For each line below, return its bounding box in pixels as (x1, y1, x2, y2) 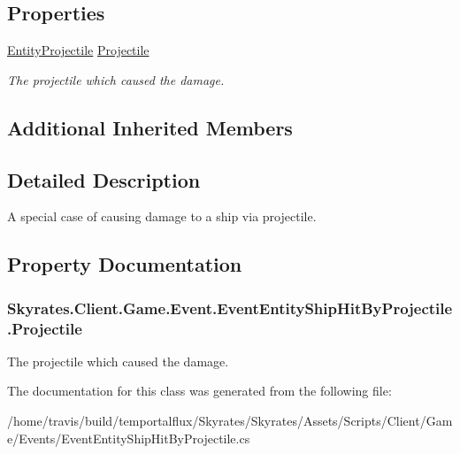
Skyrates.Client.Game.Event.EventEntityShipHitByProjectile (7, 296, 453, 319)
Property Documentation (7, 250, 242, 278)
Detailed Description (7, 165, 201, 193)
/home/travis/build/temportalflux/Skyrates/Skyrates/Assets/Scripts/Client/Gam (7, 412, 453, 430)
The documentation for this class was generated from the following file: (7, 381, 392, 400)
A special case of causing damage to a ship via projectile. (7, 207, 317, 226)
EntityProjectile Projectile (7, 41, 149, 59)
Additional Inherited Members (7, 113, 293, 141)
